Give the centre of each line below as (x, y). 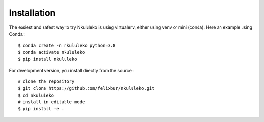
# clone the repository (46, 81)
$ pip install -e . (41, 109)
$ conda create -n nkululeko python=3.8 (67, 46)
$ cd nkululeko (36, 95)
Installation (32, 13)
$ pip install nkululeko (47, 59)
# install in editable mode (51, 102)
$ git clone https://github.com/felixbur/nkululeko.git (86, 88)
